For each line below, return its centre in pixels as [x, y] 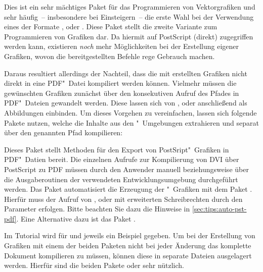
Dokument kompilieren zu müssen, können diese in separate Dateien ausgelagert [128, 255]
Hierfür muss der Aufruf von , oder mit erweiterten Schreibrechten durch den [123, 199]
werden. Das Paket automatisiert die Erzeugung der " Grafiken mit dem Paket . [128, 189]
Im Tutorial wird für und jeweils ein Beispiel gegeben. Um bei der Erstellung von [130, 235]
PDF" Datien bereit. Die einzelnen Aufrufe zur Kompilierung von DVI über [122, 159]
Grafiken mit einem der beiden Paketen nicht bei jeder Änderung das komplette [128, 246]
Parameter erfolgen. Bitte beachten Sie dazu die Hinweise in [97, 209]
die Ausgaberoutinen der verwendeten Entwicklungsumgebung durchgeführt [121, 179]
